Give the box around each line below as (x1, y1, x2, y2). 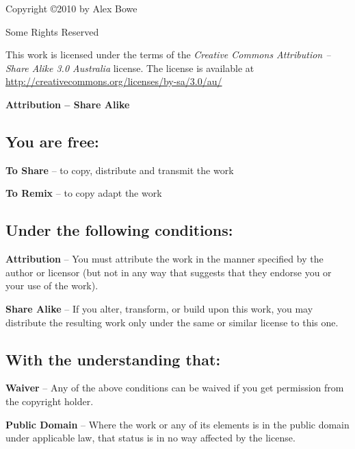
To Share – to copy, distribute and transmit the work (5, 162, 234, 177)
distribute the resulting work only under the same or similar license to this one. (5, 315, 339, 329)
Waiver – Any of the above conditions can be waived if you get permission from (5, 380, 344, 395)
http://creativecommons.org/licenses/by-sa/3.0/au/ (5, 74, 222, 88)
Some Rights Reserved (5, 24, 99, 38)
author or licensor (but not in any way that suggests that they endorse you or (5, 265, 332, 279)
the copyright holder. (5, 393, 94, 408)
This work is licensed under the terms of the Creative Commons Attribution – (5, 47, 331, 62)
